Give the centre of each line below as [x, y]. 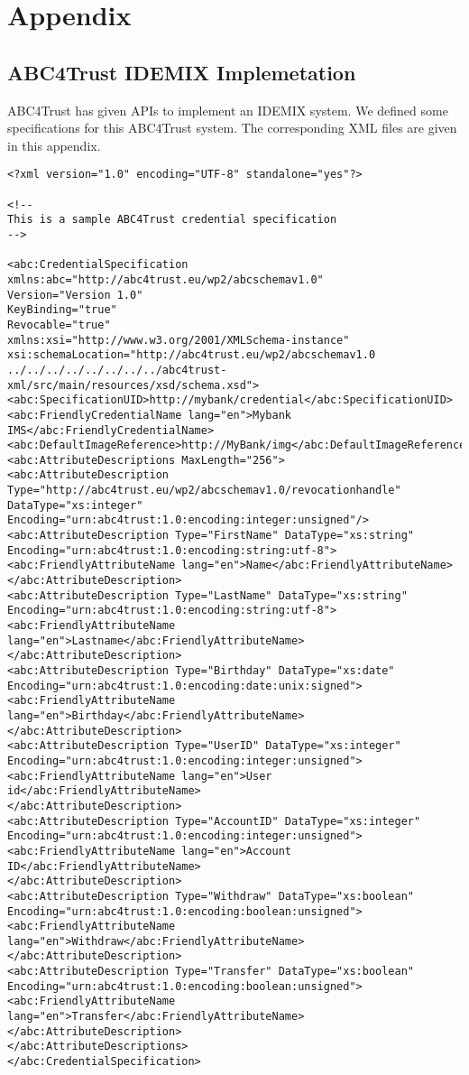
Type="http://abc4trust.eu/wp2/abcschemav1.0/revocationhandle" [204, 491]
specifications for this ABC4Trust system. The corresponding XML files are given [232, 128]
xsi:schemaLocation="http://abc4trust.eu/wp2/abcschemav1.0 [192, 355]
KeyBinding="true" [62, 310]
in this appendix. [54, 145]
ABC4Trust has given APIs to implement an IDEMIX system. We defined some [228, 110]
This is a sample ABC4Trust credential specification [172, 220]
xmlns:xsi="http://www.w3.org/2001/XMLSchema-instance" [179, 340]
